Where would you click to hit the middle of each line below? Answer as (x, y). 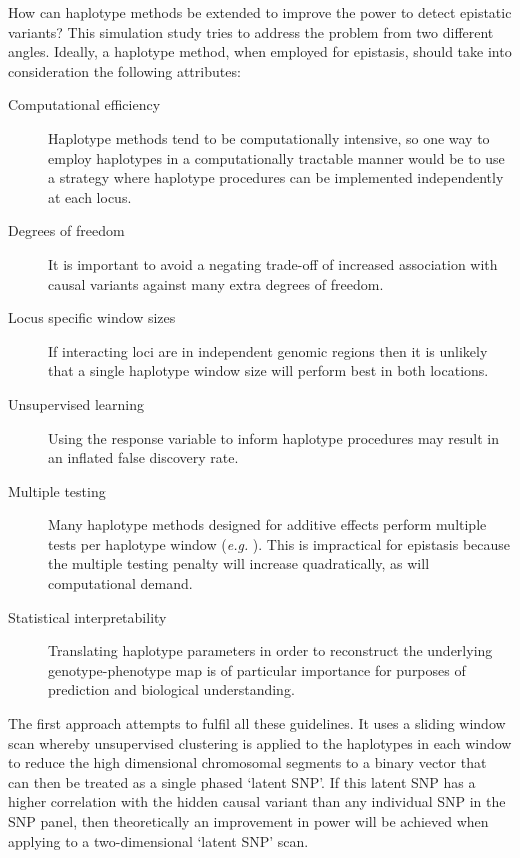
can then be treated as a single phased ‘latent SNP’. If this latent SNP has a (242, 781)
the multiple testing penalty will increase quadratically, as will (239, 563)
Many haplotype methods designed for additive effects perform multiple (267, 524)
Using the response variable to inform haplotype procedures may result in (273, 437)
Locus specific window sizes (92, 317)
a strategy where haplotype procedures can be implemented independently (276, 177)
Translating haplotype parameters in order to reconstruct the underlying (270, 650)
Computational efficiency (84, 104)
